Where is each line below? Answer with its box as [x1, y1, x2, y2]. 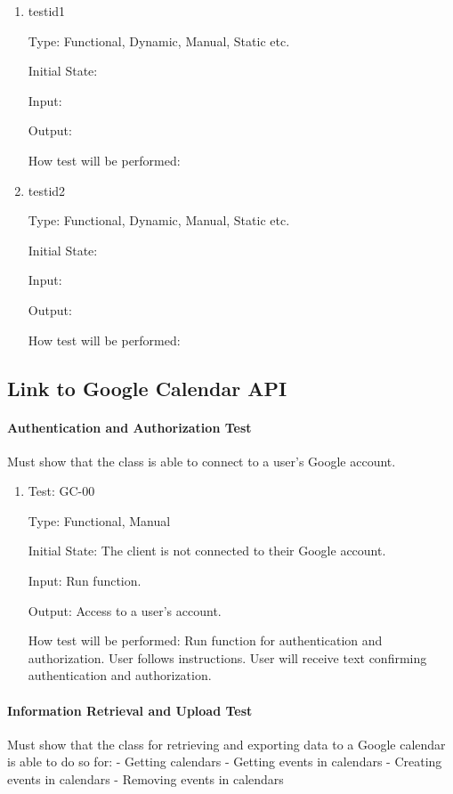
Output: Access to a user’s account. [28, 601, 222, 620]
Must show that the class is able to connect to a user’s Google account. [7, 451, 396, 470]
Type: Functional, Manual [28, 511, 171, 530]
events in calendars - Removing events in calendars [7, 770, 284, 789]
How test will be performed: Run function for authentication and [28, 631, 383, 650]
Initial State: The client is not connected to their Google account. [28, 541, 386, 560]
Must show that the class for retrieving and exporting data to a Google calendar [7, 734, 446, 753]
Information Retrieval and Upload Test [7, 701, 253, 719]
